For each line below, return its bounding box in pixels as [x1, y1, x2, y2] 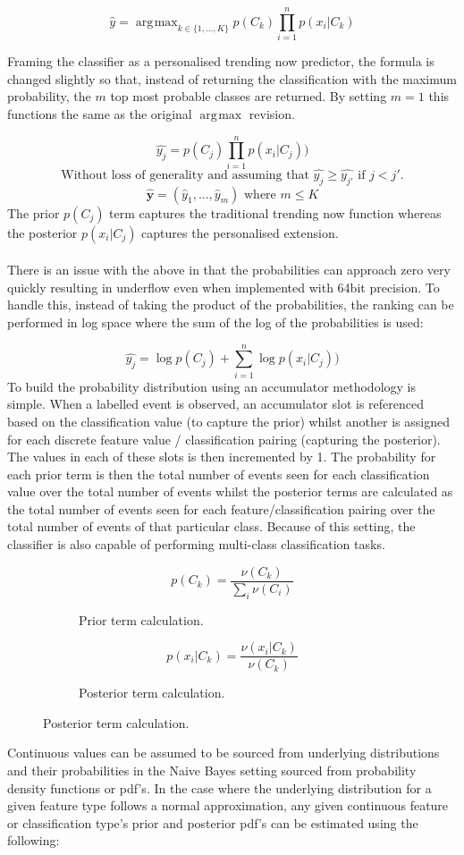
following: [7, 831, 60, 850]
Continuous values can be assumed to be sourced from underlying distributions [7, 743, 440, 762]
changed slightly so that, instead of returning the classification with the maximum [7, 69, 457, 88]
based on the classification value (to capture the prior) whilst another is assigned [7, 411, 450, 430]
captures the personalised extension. [141, 223, 339, 241]
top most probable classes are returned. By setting [110, 87, 387, 106]
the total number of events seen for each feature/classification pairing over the [7, 499, 435, 518]
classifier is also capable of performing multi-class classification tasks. [7, 535, 385, 554]
